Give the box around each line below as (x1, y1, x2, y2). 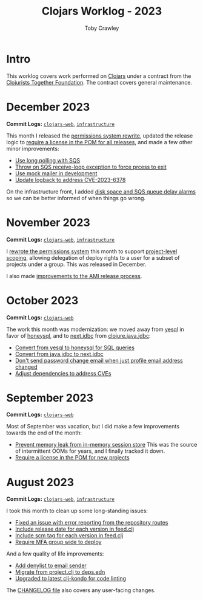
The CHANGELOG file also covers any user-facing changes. (6, 587, 156, 594)
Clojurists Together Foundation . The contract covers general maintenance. (6, 78, 193, 86)
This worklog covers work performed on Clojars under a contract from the (6, 72, 191, 80)
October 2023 (6, 293, 79, 307)
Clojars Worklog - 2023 (41, 4, 162, 18)
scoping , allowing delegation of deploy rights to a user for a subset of (6, 254, 180, 261)
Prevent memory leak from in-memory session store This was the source (15, 441, 198, 448)
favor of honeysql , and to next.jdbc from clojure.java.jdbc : (6, 332, 151, 339)
